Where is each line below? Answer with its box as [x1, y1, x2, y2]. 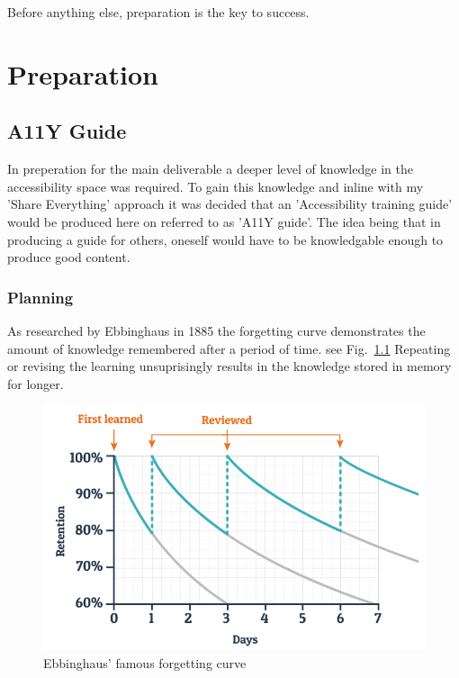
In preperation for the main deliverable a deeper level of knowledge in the [7, 159, 413, 178]
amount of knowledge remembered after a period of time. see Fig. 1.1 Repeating [7, 339, 451, 357]
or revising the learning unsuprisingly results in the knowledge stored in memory [7, 357, 452, 375]
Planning [7, 285, 74, 308]
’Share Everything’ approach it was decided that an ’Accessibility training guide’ [7, 194, 453, 213]
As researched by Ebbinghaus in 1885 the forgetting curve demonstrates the [7, 321, 426, 339]
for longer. [7, 374, 64, 393]
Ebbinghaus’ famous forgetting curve [43, 653, 247, 672]
